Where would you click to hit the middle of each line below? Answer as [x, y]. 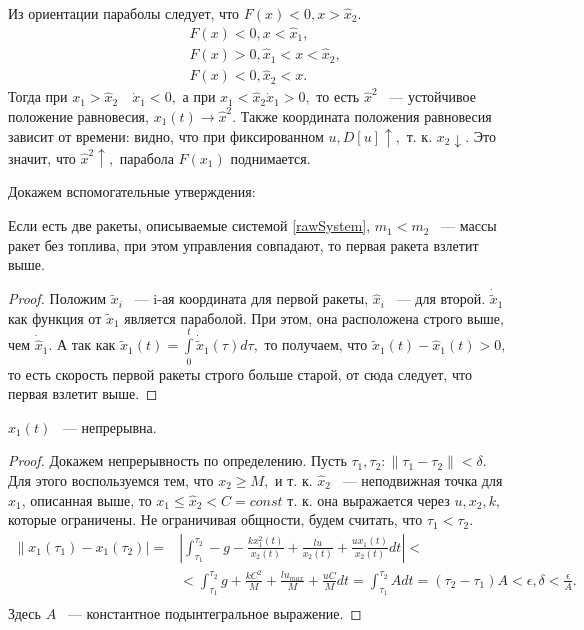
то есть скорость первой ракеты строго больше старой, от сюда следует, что [240, 373]
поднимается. [270, 157]
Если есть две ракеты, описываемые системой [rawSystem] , [189, 225]
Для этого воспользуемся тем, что [111, 479]
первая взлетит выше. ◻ [83, 393]
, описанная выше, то [86, 499]
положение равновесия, [78, 115]
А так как [86, 344]
